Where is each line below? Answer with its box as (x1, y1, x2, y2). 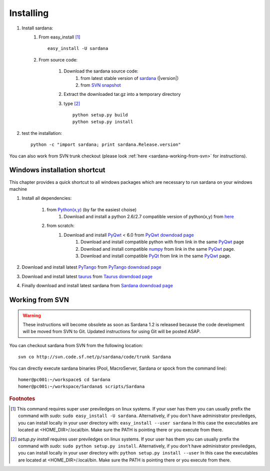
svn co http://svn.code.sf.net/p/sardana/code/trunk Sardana (18, 354, 171, 360)
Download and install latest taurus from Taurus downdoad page (21, 273, 152, 279)
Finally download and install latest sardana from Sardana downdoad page (21, 283, 173, 289)
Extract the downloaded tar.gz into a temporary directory (63, 91, 181, 97)
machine (9, 186, 27, 192)
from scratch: (46, 223, 75, 229)
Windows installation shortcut (9, 166, 105, 174)
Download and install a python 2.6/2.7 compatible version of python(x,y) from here (63, 214, 234, 220)
